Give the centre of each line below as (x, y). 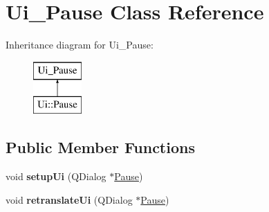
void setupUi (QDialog (56, 176)
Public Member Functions (100, 147)
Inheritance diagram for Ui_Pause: (80, 45)
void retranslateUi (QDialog (69, 199)
